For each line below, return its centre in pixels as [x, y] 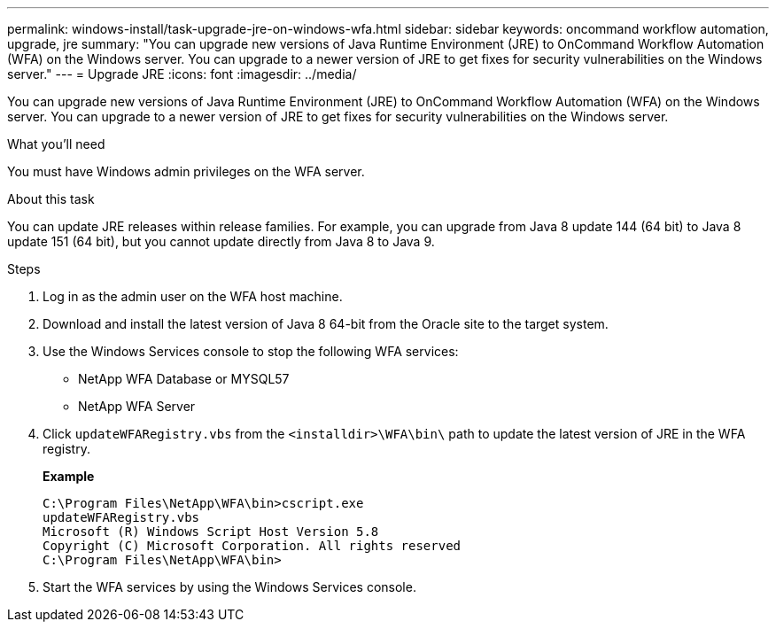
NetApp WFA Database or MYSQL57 [184, 379]
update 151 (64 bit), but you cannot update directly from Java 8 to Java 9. [221, 241]
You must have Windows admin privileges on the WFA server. [186, 171]
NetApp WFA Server [137, 406]
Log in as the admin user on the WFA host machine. [193, 296]
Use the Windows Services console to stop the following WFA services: [251, 351]
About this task [51, 199]
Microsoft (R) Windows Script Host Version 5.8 [211, 532]
